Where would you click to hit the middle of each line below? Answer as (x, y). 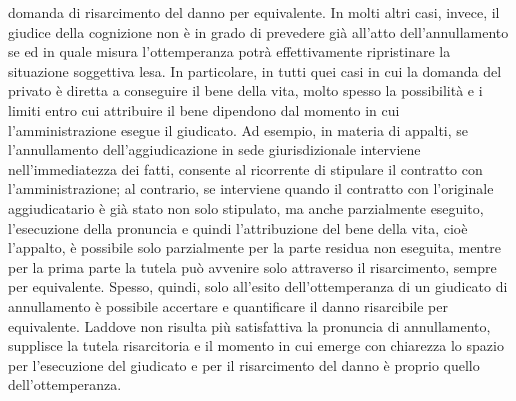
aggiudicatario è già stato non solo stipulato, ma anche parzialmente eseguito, (246, 207)
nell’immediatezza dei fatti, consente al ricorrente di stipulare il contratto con (245, 168)
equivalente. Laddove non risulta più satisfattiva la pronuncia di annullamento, (249, 325)
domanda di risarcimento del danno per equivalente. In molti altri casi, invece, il (254, 12)
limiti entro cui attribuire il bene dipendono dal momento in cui (204, 109)
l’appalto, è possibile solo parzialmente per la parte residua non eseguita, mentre (254, 247)
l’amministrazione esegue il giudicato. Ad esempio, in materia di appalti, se (238, 129)
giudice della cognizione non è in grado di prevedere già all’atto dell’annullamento (258, 31)
